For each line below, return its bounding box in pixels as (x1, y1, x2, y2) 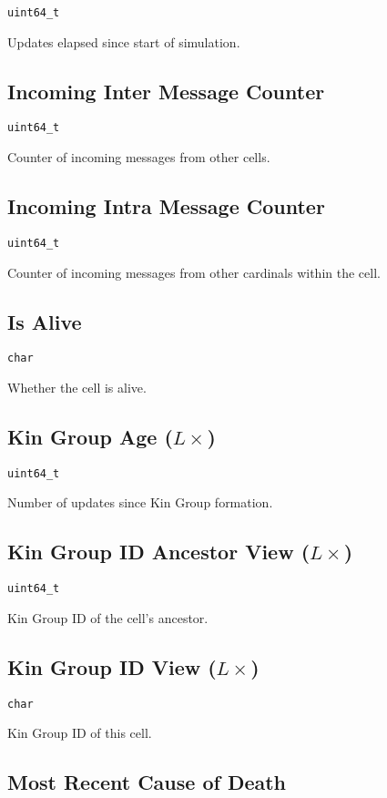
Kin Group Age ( (7, 423, 173, 450)
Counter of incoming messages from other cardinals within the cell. (7, 262, 381, 281)
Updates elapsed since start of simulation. (7, 32, 240, 51)
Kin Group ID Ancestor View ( (7, 537, 311, 566)
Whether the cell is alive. (7, 378, 147, 397)
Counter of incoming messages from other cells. (7, 148, 270, 167)
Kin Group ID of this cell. (7, 723, 152, 742)
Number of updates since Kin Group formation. (7, 493, 273, 512)
